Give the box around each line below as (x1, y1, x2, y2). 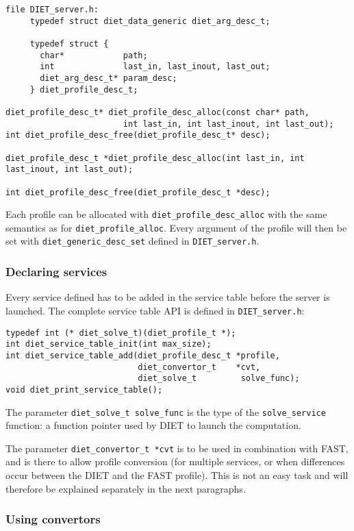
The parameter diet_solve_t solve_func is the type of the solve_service (5, 404, 326, 419)
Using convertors (5, 510, 101, 528)
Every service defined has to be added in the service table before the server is (5, 290, 330, 304)
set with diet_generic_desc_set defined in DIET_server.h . (5, 234, 260, 248)
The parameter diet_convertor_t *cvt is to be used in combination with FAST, (5, 441, 349, 455)
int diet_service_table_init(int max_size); (5, 339, 212, 349)
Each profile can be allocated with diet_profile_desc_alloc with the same (5, 207, 327, 221)
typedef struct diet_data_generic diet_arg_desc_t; (29, 16, 270, 26)
